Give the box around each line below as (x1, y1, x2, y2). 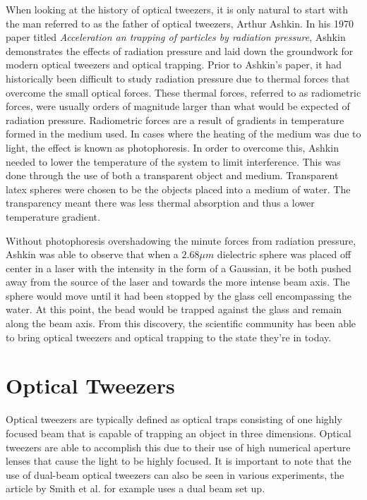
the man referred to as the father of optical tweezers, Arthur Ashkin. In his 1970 (6, 16, 354, 30)
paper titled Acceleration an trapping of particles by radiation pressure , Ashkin (6, 30, 346, 44)
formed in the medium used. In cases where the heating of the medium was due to (6, 126, 361, 141)
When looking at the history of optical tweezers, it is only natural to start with (6, 2, 349, 16)
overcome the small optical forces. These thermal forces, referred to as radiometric (6, 85, 361, 99)
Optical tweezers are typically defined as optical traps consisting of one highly (6, 412, 342, 427)
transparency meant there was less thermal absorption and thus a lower (6, 195, 315, 210)
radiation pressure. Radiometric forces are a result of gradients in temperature (6, 112, 344, 127)
